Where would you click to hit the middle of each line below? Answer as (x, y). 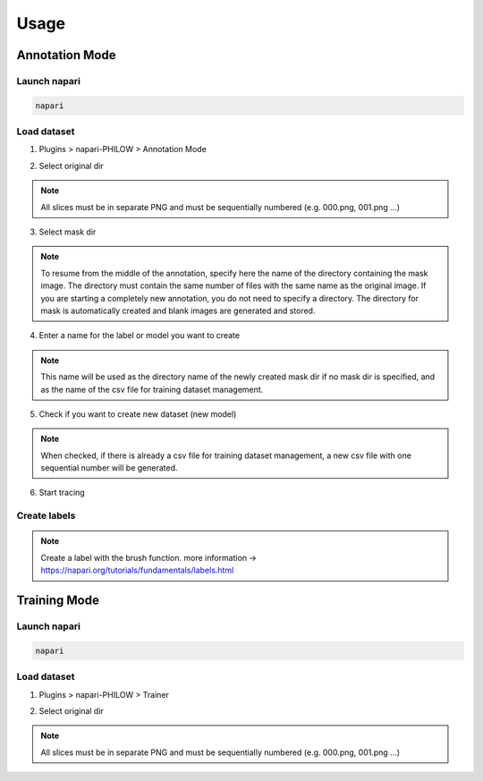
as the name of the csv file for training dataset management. (152, 389)
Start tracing (62, 493)
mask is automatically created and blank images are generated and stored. (178, 310)
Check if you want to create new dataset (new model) (138, 414)
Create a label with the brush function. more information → (148, 557)
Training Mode (58, 601)
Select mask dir (68, 232)
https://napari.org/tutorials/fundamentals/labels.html (137, 570)
